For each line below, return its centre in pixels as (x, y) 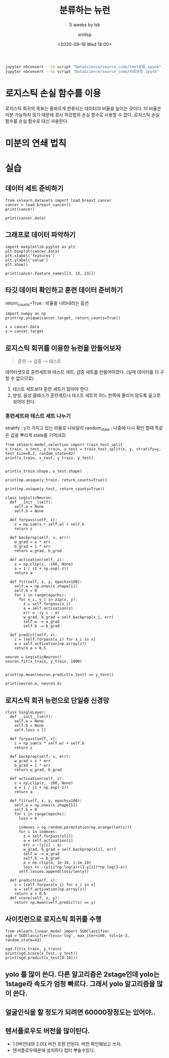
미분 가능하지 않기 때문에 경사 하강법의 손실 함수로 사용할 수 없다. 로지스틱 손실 (82, 115)
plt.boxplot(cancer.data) (32, 251)
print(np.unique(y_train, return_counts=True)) (56, 480)
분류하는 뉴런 (85, 10)
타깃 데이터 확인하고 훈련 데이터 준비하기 (64, 290)
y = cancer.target (24, 332)
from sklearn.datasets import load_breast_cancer (59, 200)
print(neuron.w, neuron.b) (34, 684)
